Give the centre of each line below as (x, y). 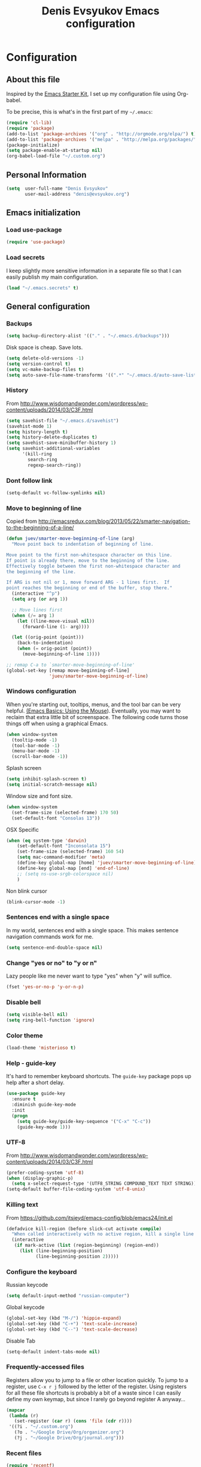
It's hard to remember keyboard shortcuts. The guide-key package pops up (99, 1076)
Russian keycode (27, 1285)
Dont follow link (29, 480)
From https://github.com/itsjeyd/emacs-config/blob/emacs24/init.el (89, 1218)
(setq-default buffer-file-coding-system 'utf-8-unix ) (76, 1189)
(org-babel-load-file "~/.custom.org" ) (56, 156)
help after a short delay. (35, 1083)
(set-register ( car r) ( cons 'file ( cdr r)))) (73, 1421)
